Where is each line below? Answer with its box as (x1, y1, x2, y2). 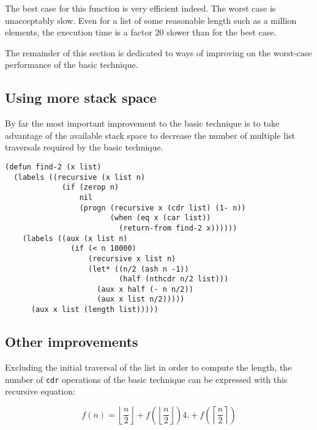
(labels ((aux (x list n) (22, 234, 128, 243)
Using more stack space (5, 88, 157, 107)
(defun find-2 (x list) (5, 162, 102, 171)
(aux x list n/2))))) (97, 295, 185, 304)
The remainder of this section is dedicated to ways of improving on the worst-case (5, 46, 312, 59)
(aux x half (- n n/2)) (97, 284, 193, 294)
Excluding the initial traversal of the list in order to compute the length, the (5, 361, 292, 373)
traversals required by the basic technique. (5, 141, 163, 154)
